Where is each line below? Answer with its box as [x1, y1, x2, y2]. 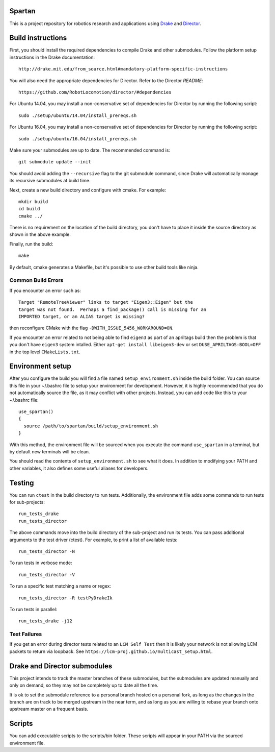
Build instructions [9, 34, 67, 42]
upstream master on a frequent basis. [9, 706, 89, 712]
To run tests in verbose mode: [9, 560, 72, 566]
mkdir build [18, 199, 48, 204]
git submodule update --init [18, 159, 91, 165]
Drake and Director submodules [9, 662, 113, 670]
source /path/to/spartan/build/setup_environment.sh [23, 423, 158, 429]
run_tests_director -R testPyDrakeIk [18, 595, 113, 601]
